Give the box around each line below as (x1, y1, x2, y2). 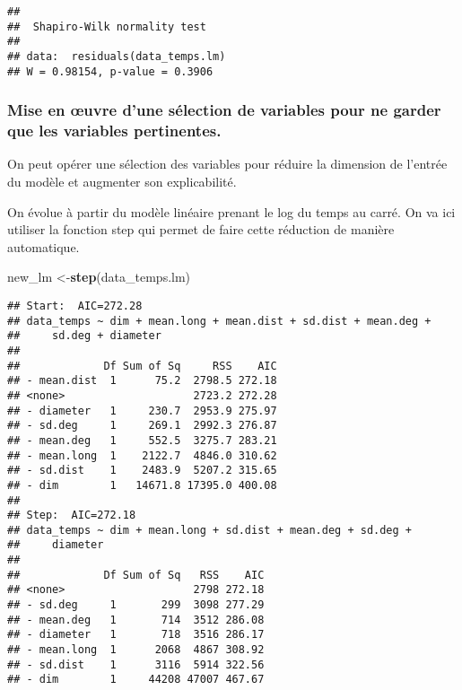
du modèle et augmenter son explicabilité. (7, 172, 237, 191)
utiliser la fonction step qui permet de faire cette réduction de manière (7, 220, 395, 239)
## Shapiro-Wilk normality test (7, 20, 206, 33)
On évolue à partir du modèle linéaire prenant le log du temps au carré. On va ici (7, 202, 456, 221)
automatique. (7, 237, 80, 256)
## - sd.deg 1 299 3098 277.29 (7, 598, 265, 612)
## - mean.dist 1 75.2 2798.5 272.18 (7, 374, 277, 388)
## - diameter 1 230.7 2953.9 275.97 (7, 404, 277, 417)
